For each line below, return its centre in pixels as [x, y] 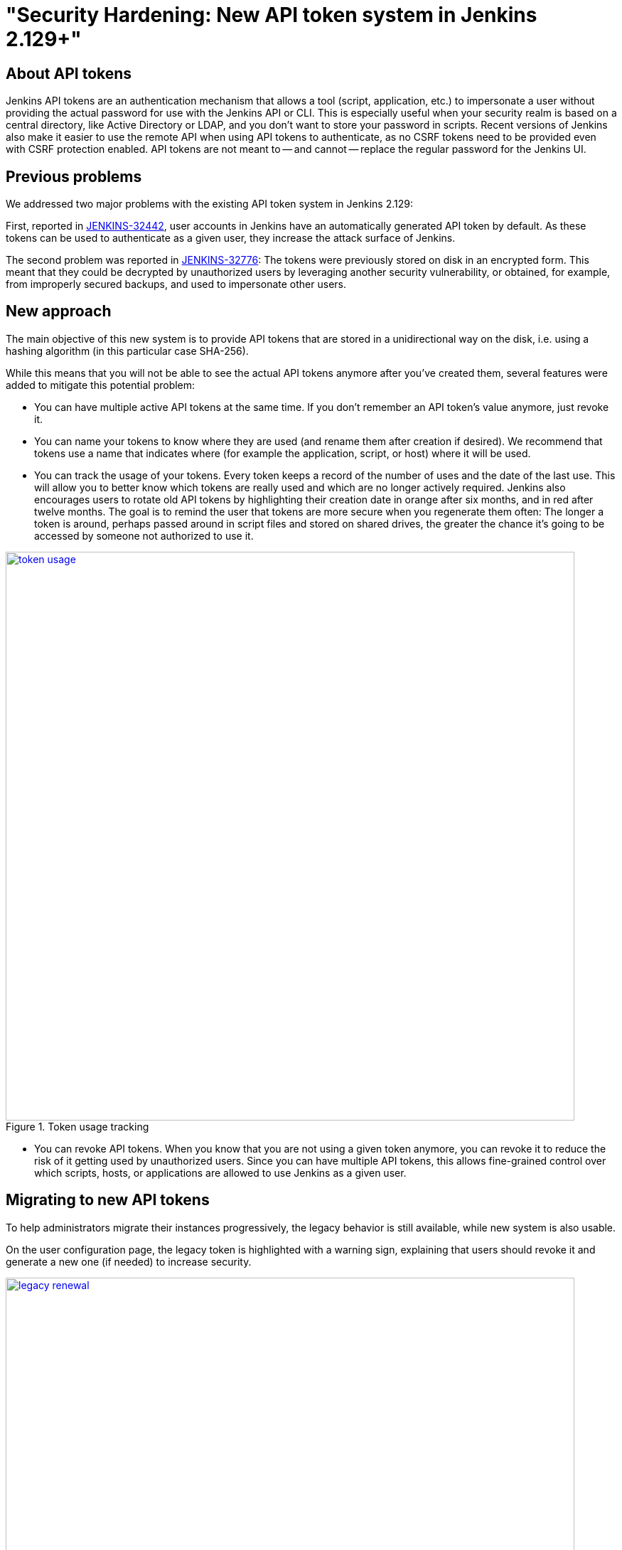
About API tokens [69, 73]
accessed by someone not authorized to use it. [144, 535]
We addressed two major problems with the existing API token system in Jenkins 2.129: [209, 204]
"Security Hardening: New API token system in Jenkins [272, 15]
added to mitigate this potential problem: [101, 385]
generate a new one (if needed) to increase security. [129, 1261]
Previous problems [74, 176]
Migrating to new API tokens [108, 1200]
